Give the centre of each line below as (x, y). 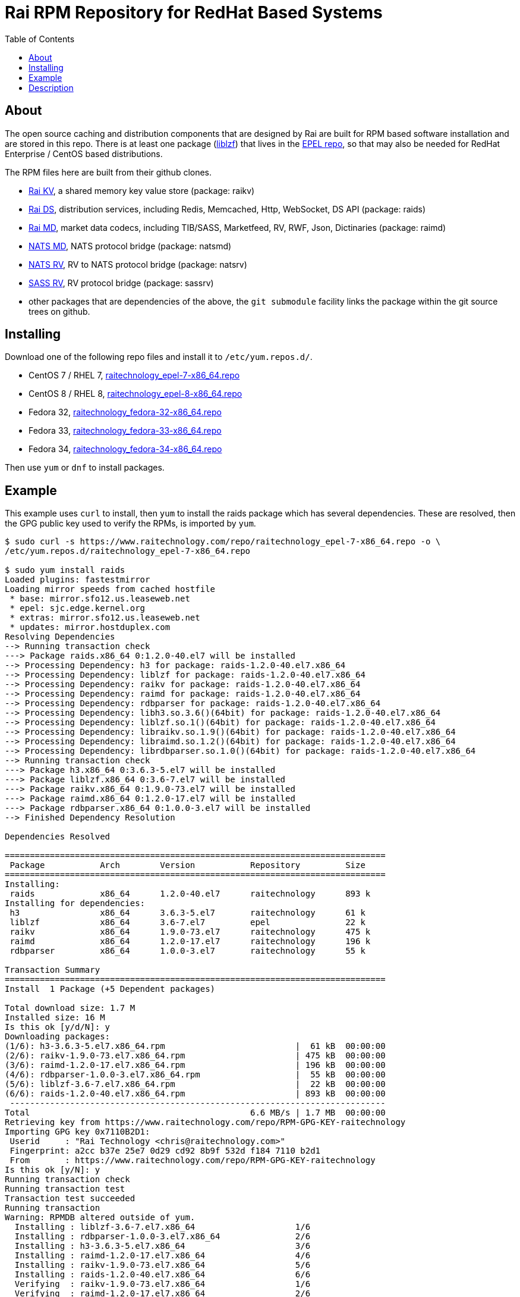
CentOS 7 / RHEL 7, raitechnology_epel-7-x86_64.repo (134, 375)
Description (51, 87)
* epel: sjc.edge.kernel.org (78, 608)
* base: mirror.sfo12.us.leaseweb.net (100, 599)
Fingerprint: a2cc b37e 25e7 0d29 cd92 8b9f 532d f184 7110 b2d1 (165, 1151)
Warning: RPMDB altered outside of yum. (100, 1218)
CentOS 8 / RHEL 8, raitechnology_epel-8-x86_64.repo (135, 394)
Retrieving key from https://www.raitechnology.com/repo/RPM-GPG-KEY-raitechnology (205, 1122)
